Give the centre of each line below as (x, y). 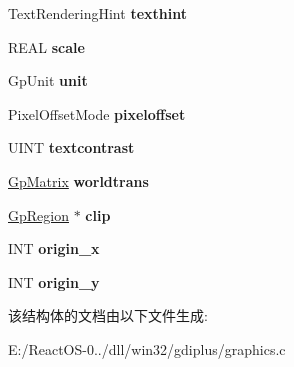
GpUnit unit (48, 80)
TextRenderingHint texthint (97, 13)
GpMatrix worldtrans (78, 180)
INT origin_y (54, 281)
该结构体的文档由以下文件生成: (108, 315)
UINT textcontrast (71, 147)
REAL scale (46, 46)
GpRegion (38, 214)
